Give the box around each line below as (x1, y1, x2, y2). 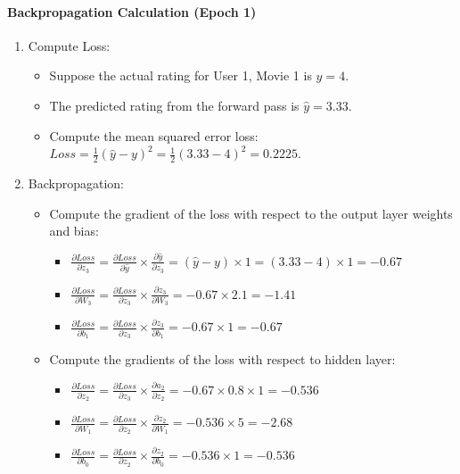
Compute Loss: (28, 36, 111, 54)
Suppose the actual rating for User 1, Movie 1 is (49, 66, 312, 85)
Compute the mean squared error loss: (49, 126, 259, 145)
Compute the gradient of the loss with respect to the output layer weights (49, 204, 453, 222)
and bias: (49, 221, 99, 240)
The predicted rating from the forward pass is (49, 96, 300, 114)
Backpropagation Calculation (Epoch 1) (7, 2, 257, 21)
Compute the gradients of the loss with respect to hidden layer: (49, 350, 396, 369)
